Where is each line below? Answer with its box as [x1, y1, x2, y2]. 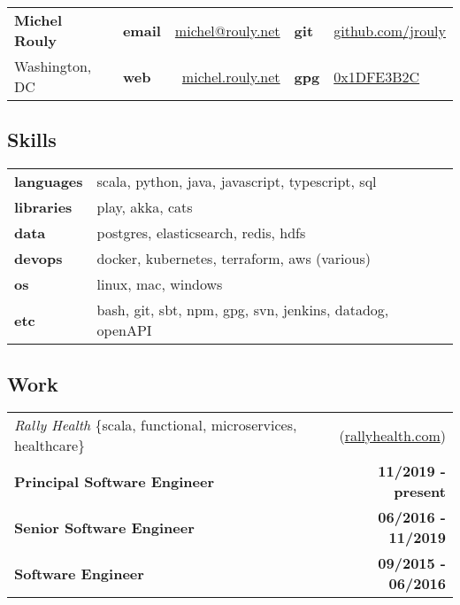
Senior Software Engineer [14, 516, 195, 538]
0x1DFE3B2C [333, 66, 420, 87]
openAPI [96, 320, 152, 341]
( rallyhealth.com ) [339, 424, 446, 446]
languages [14, 171, 83, 192]
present [394, 481, 446, 502]
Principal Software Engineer [14, 470, 215, 492]
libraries [14, 197, 73, 218]
